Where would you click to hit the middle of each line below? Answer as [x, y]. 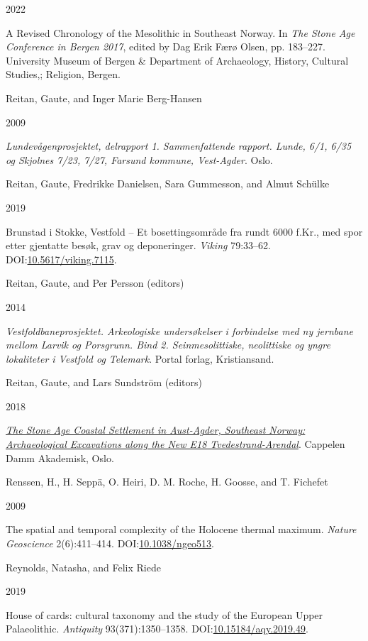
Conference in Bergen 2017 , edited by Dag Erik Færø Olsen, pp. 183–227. [166, 46]
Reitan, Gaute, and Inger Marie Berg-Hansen [104, 98]
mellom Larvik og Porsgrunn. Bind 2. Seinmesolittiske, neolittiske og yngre [168, 345]
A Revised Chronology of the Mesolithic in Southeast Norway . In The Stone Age [180, 32]
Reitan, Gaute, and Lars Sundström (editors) [104, 382]
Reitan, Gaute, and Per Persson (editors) [95, 283]
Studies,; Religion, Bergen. [63, 74]
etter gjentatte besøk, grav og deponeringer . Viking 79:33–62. [138, 245]
